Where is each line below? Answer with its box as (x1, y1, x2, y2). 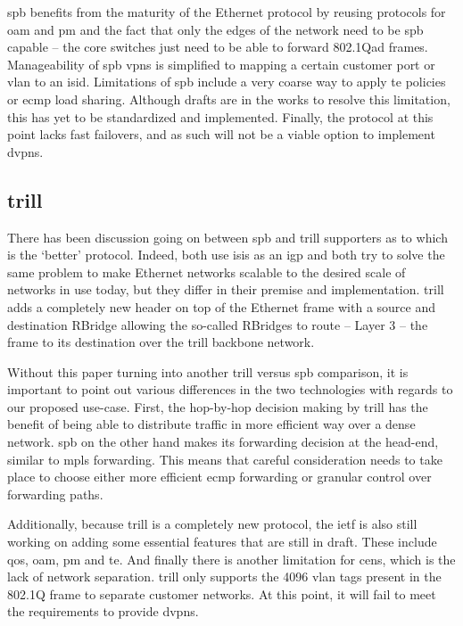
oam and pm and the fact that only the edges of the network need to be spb (7, 20, 424, 38)
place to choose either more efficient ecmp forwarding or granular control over (7, 467, 432, 486)
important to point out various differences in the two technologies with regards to (7, 380, 453, 399)
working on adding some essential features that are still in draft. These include (7, 532, 437, 551)
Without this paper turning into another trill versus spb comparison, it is (7, 362, 409, 381)
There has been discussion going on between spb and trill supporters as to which (7, 227, 448, 246)
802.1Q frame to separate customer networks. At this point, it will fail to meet (7, 584, 436, 603)
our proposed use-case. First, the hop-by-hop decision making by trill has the (7, 397, 428, 416)
